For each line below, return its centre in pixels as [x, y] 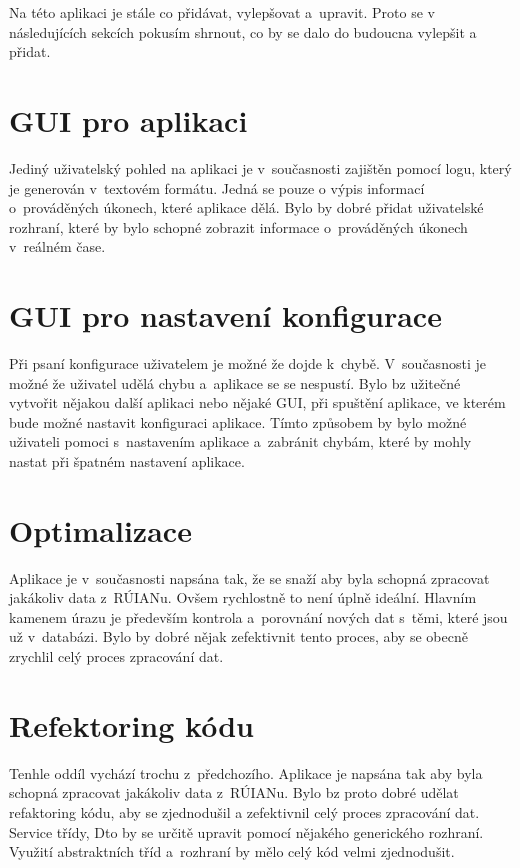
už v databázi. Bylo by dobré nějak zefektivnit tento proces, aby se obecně [238, 636]
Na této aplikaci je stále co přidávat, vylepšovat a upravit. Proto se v [222, 12]
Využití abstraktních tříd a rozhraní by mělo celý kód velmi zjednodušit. [232, 851]
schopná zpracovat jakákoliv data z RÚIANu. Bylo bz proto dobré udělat [234, 792]
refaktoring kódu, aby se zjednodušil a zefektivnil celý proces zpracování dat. [244, 811]
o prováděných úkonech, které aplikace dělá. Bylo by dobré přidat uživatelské [246, 207]
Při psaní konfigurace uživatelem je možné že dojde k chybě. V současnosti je [247, 363]
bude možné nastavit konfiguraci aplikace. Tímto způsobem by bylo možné [238, 421]
